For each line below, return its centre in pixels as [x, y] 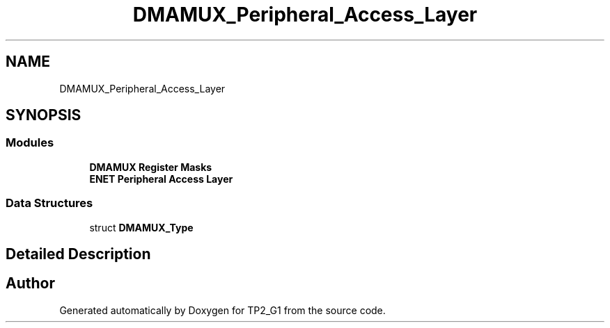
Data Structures [49, 203]
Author [30, 284]
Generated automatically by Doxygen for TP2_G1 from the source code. [222, 310]
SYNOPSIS [44, 115]
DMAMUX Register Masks [151, 167]
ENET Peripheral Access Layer [161, 179]
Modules [30, 143]
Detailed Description [78, 254]
